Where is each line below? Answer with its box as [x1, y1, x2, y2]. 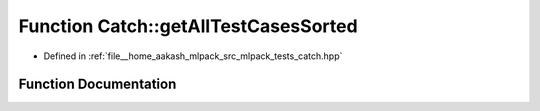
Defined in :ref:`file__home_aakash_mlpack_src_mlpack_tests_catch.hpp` [43, 50, 343, 62]
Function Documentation [18, 76, 177, 93]
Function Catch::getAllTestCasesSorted [18, 15, 359, 37]
